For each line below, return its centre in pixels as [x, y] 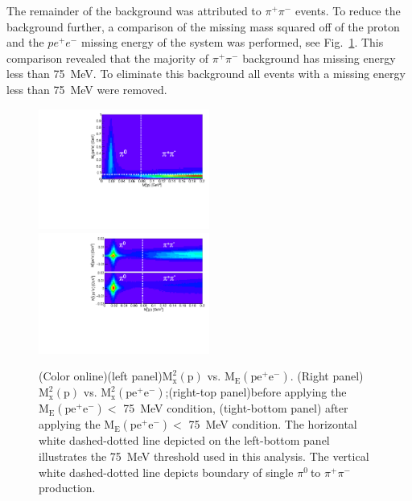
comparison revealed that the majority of [108, 57]
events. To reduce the [348, 10]
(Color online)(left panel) [101, 376]
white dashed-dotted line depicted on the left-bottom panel [184, 440]
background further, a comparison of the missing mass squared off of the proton [203, 26]
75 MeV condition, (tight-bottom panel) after [236, 408]
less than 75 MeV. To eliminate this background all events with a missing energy [206, 74]
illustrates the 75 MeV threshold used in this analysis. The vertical [204, 456]
